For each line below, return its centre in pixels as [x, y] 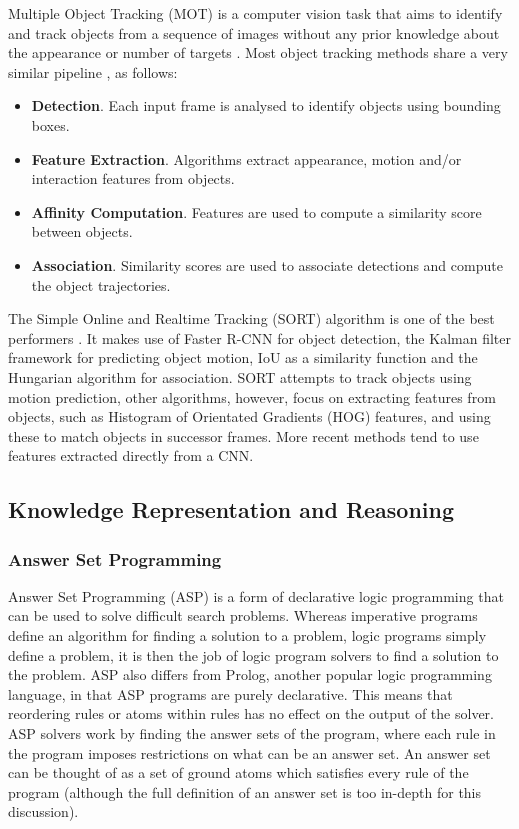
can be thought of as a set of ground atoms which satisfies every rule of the [238, 772]
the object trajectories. [101, 284]
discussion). [43, 811]
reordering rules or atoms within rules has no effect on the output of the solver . [251, 713]
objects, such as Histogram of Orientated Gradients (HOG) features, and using [249, 416]
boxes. [50, 124]
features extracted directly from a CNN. [131, 455]
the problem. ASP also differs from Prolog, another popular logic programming [250, 674]
